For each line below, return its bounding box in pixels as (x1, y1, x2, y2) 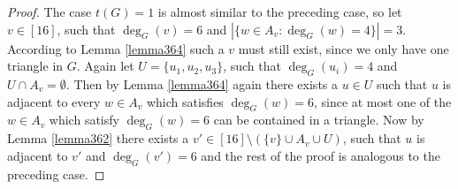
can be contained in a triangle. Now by (213, 110, 424, 129)
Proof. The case (7, 3, 92, 20)
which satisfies (146, 92, 224, 110)
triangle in (7, 57, 64, 75)
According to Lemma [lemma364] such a (7, 39, 225, 57)
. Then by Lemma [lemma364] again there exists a (65, 74, 339, 93)
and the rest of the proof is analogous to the (201, 146, 440, 164)
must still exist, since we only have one (238, 39, 449, 57)
